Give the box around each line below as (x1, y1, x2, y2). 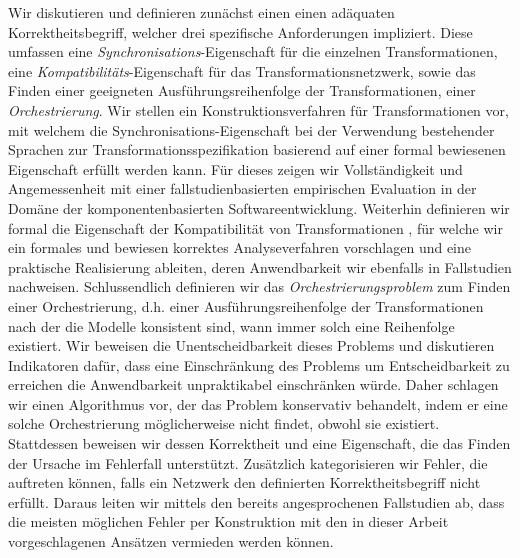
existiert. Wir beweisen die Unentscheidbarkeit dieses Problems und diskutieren (8, 335, 495, 356)
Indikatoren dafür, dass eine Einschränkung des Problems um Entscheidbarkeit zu (8, 354, 510, 375)
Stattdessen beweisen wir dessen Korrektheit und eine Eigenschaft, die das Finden (8, 433, 511, 454)
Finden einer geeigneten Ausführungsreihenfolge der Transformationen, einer (8, 80, 476, 101)
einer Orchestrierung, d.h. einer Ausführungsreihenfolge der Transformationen (8, 295, 484, 316)
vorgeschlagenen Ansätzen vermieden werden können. (8, 531, 334, 552)
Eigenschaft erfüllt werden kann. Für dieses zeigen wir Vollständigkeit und (8, 158, 463, 179)
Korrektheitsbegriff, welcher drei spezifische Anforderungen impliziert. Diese (8, 21, 473, 42)
